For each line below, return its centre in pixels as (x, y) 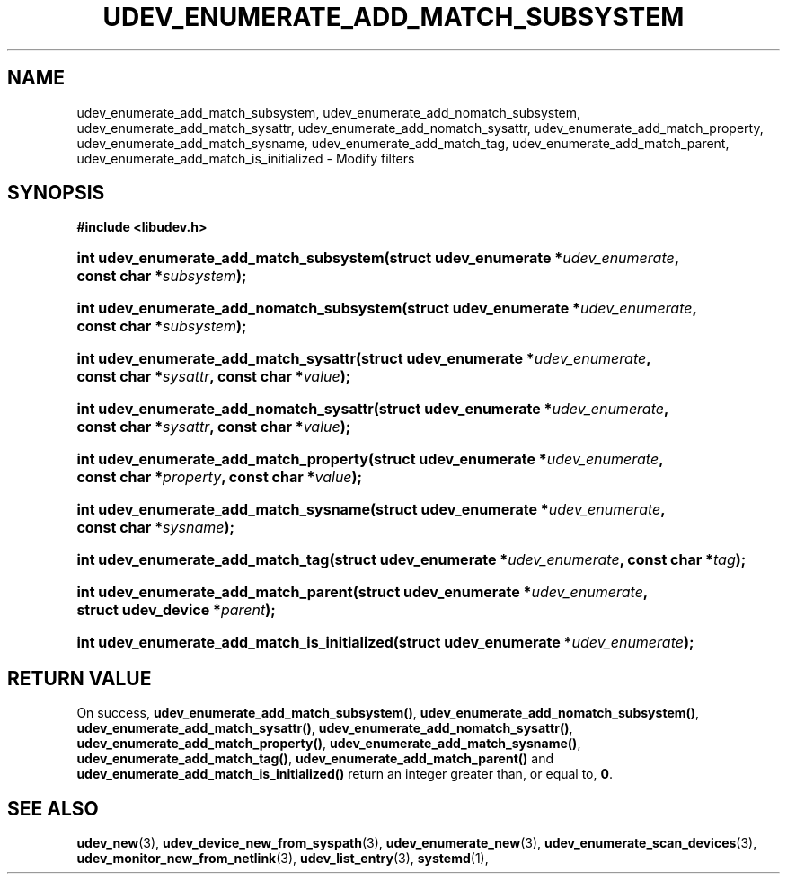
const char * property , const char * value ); (220, 477)
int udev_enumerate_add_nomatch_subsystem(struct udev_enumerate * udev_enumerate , (387, 308)
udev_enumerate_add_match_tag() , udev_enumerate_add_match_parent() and (315, 759)
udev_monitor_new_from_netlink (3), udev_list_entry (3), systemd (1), (283, 859)
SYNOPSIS (56, 193)
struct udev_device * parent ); (176, 610)
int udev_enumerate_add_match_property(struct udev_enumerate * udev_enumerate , (370, 459)
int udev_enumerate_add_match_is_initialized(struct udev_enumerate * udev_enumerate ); (385, 643)
